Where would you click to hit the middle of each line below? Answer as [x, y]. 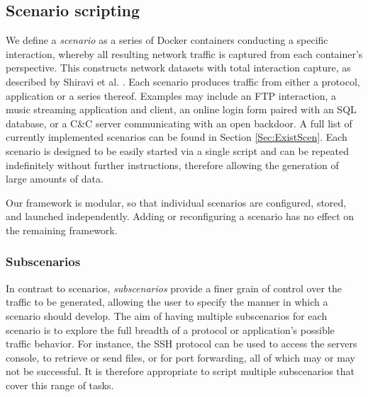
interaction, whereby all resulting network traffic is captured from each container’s [184, 53]
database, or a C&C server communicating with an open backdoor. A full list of [179, 123]
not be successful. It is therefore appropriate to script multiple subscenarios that [180, 371]
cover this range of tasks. [60, 385]
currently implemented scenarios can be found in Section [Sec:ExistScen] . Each [177, 137]
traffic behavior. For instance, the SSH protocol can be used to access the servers [182, 344]
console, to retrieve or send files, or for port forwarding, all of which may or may [180, 357]
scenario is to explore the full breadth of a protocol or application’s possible [170, 329]
